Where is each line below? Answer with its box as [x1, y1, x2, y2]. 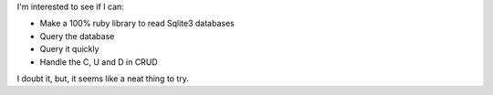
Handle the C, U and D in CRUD [39, 56, 159, 68]
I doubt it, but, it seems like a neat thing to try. [16, 73, 189, 84]
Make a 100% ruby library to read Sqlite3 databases [39, 18, 235, 29]
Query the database [39, 30, 115, 41]
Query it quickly [39, 44, 100, 55]
